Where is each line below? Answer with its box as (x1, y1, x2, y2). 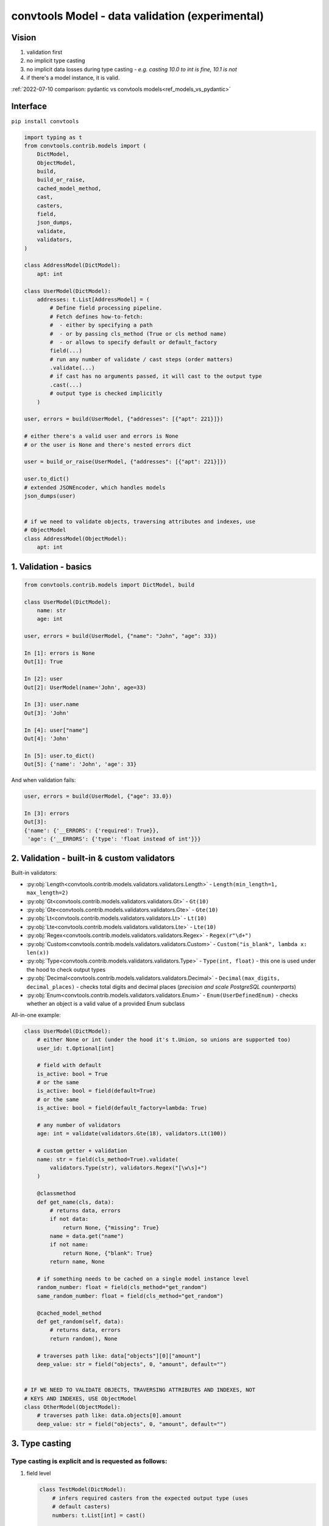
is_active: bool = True (37, 1070, 108, 1077)
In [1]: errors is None (24, 649, 96, 656)
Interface (11, 101, 47, 112)
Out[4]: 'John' (24, 735, 69, 742)
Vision (11, 32, 37, 43)
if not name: (49, 1241, 89, 1248)
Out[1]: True (24, 658, 63, 665)
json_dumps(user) (24, 492, 76, 499)
